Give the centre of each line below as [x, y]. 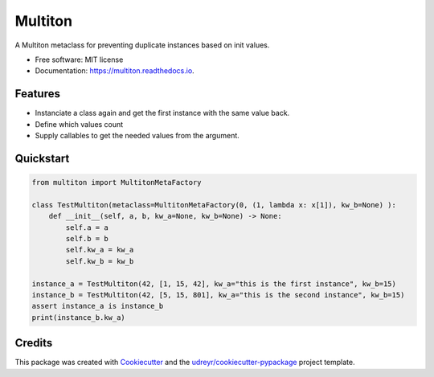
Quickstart [42, 158]
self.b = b [87, 238]
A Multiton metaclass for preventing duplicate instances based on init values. [142, 45]
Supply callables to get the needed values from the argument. [137, 136]
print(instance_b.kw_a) [79, 317]
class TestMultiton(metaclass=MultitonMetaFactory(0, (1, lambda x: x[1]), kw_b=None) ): [214, 205]
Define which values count [79, 124]
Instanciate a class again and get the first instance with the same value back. [162, 113]
